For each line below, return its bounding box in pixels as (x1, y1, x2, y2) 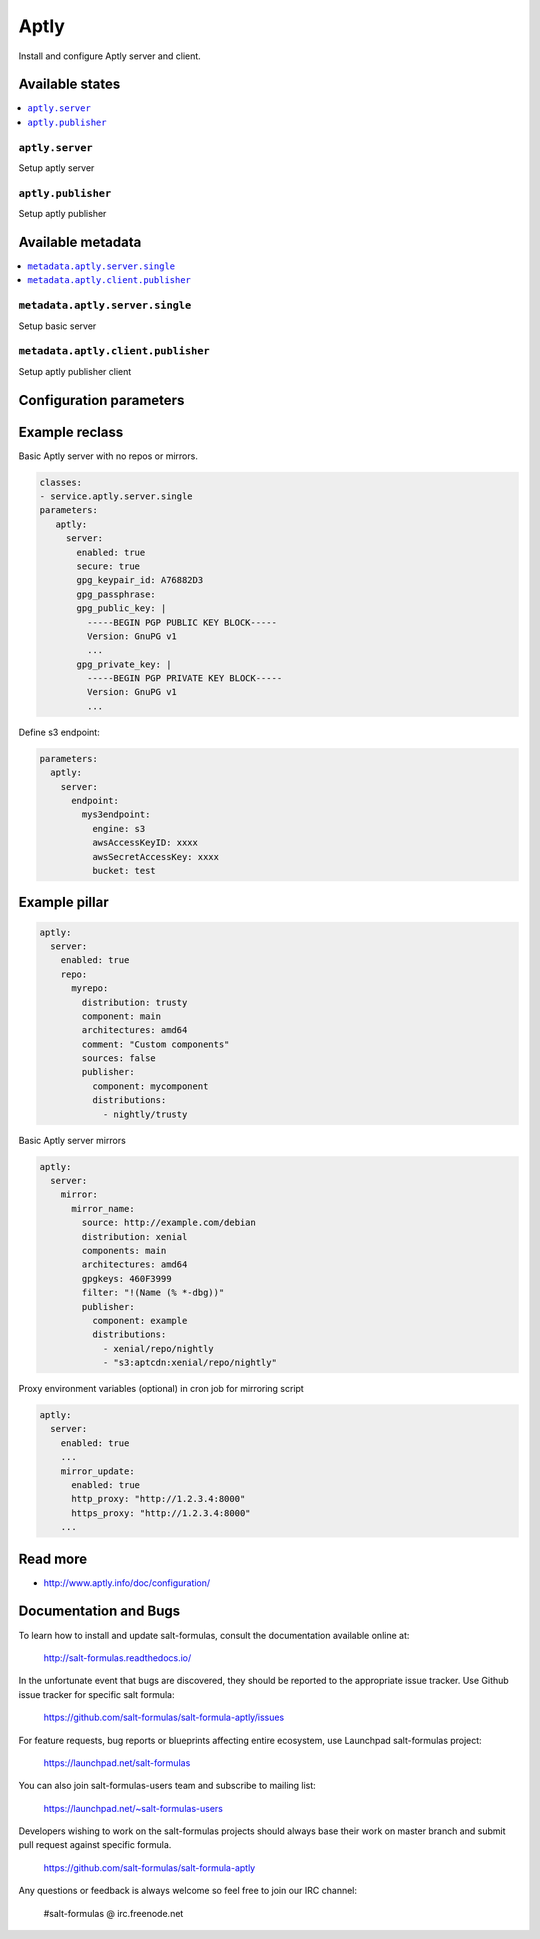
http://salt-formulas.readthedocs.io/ (43, 1651, 192, 1664)
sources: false (81, 1053, 157, 1064)
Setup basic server (18, 320, 97, 332)
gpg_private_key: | (76, 658, 172, 670)
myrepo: (71, 983, 109, 994)
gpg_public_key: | (76, 603, 167, 614)
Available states (18, 76, 121, 93)
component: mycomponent (91, 1080, 209, 1092)
